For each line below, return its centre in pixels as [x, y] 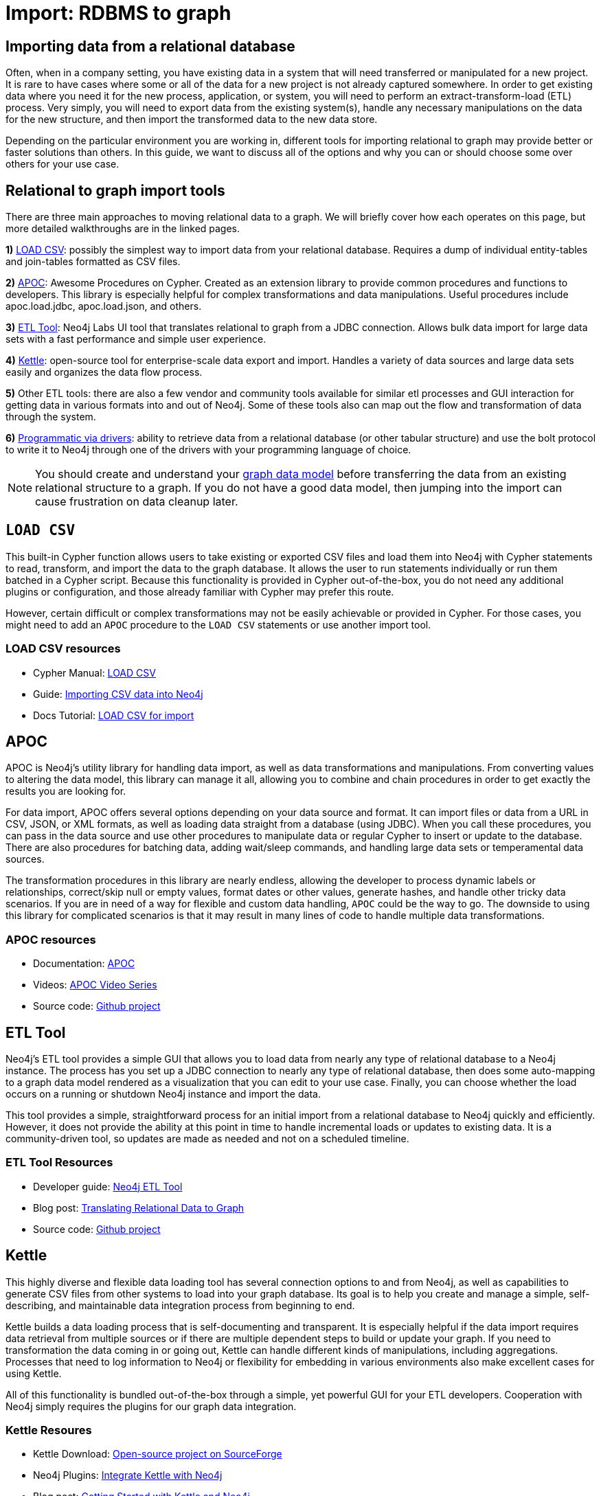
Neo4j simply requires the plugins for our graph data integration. [151, 1406]
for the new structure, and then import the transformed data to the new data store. [192, 120]
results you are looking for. [66, 791]
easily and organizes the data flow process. [104, 372]
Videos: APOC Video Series [95, 985]
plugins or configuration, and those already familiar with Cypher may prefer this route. [200, 591]
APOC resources [51, 939]
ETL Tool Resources [59, 1163]
